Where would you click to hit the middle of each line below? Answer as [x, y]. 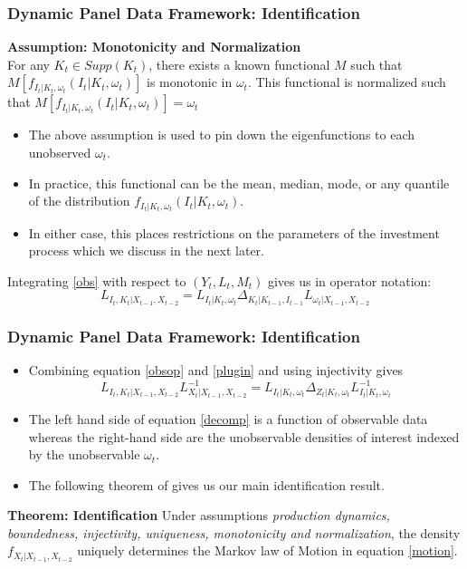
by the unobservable [84, 454]
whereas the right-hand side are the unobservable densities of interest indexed [244, 436]
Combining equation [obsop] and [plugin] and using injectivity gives [216, 370]
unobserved [60, 152]
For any [29, 64]
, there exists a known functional [239, 64]
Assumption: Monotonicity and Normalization [154, 47]
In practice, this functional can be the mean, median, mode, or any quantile [239, 183]
